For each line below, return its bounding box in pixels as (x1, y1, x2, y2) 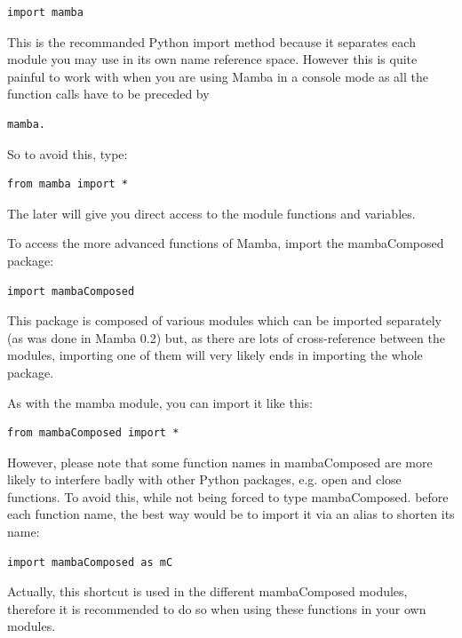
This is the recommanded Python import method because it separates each (7, 32, 416, 51)
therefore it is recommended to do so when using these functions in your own (7, 599, 426, 618)
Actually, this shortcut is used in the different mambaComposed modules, (7, 582, 408, 601)
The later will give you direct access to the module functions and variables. (7, 203, 416, 222)
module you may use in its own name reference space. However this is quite (7, 50, 418, 68)
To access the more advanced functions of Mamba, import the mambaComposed (7, 234, 444, 252)
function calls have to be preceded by (7, 84, 210, 103)
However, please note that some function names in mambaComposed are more (7, 452, 433, 471)
